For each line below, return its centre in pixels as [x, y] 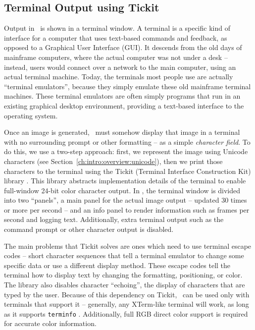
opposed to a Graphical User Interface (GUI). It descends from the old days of [123, 47]
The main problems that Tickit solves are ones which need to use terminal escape [128, 246]
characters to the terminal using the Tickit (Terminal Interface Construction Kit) [127, 171]
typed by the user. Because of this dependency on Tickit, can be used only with [127, 294]
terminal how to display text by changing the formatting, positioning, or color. [123, 275]
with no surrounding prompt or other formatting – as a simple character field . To [127, 141]
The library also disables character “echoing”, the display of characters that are [125, 285]
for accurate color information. [50, 323]
